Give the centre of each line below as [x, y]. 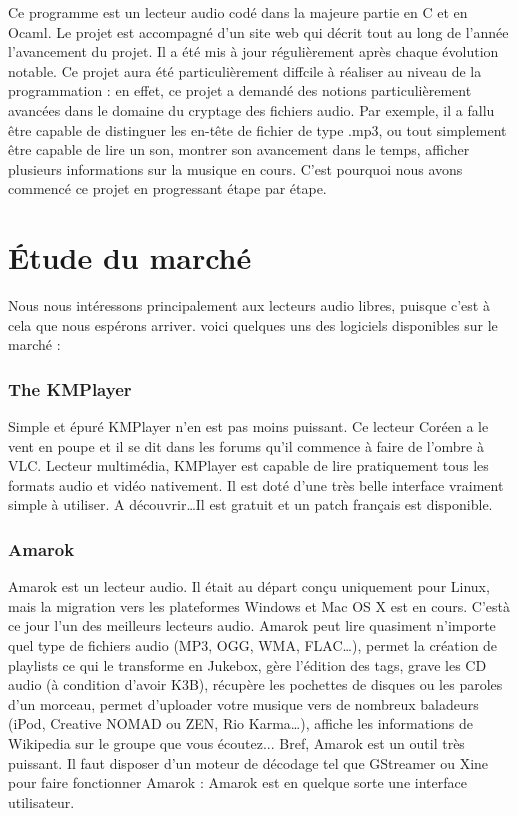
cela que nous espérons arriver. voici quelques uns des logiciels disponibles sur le [253, 324]
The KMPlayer [70, 388]
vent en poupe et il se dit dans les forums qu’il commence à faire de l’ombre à [246, 445]
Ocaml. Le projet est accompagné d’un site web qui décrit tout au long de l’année [258, 31]
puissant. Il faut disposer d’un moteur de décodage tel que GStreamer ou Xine [248, 762]
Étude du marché [130, 257]
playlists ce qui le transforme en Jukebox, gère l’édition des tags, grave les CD [247, 664]
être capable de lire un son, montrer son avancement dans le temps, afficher [239, 149]
